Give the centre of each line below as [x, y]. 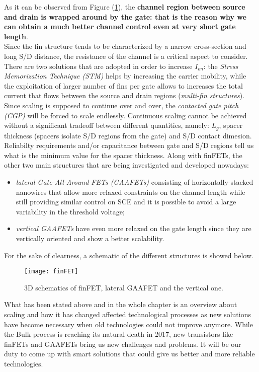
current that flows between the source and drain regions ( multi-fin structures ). [124, 95]
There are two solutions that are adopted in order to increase [98, 66]
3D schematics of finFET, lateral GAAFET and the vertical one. [124, 287]
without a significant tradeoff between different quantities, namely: [107, 125]
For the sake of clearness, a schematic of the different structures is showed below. [129, 255]
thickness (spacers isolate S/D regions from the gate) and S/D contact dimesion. [128, 135]
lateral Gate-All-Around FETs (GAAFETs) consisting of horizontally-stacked [135, 181]
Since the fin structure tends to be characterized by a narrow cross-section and [125, 46]
